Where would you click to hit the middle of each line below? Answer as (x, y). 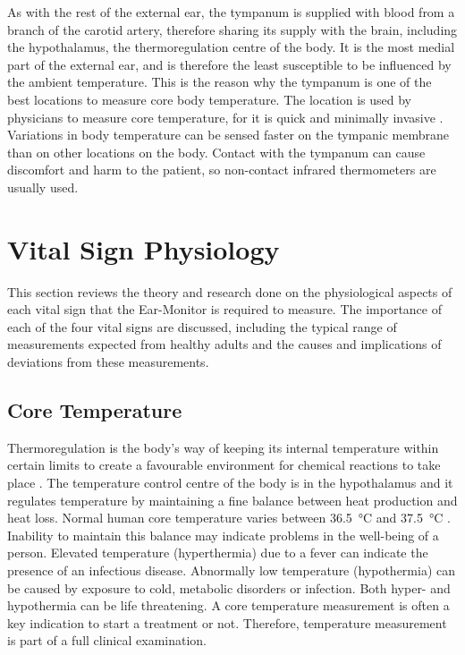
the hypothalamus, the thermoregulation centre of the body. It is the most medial (231, 47)
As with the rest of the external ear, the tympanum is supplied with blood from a (231, 12)
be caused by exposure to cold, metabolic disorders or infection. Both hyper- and (229, 587)
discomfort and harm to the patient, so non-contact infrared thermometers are (222, 170)
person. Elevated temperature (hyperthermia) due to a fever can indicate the (218, 553)
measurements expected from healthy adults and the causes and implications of (224, 344)
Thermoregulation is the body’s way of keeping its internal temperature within (223, 447)
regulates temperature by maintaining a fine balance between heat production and (232, 500)
